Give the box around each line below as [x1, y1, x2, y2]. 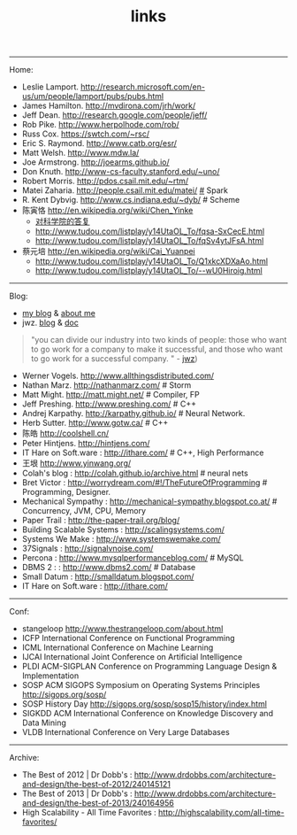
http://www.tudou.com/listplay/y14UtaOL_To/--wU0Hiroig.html [34, 266, 263, 276]
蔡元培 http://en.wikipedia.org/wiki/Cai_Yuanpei [21, 246, 196, 257]
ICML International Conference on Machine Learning [21, 642, 214, 653]
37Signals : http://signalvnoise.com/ [21, 543, 154, 554]
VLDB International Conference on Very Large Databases [21, 727, 230, 738]
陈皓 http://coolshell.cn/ [21, 428, 110, 439]
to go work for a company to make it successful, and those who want [30, 344, 283, 355]
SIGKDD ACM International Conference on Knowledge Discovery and [21, 708, 274, 719]
